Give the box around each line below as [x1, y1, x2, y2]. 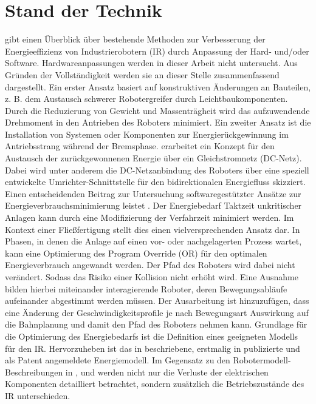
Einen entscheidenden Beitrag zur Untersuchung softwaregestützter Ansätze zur [5, 187, 301, 200]
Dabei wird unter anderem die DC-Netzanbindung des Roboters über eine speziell [5, 163, 309, 176]
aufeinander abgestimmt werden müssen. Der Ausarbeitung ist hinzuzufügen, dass [5, 294, 309, 307]
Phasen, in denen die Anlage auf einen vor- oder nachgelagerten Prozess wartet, [5, 235, 302, 247]
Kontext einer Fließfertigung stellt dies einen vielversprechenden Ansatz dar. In [5, 223, 300, 235]
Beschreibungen [5, 365, 63, 378]
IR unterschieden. [5, 389, 70, 402]
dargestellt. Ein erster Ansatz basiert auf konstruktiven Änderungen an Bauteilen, [5, 80, 311, 93]
